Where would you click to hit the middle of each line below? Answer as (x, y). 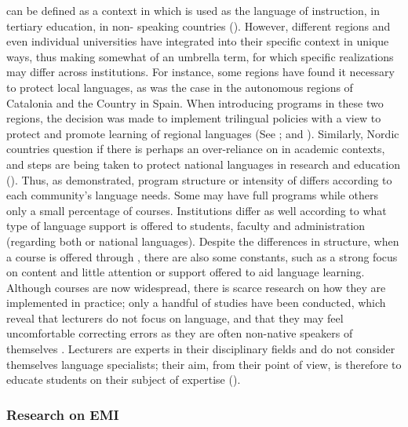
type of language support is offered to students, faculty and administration (186, 226)
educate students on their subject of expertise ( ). (124, 380)
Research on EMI (63, 414)
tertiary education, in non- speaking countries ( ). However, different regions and (199, 26)
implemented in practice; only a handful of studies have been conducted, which (196, 303)
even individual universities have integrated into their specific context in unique (198, 41)
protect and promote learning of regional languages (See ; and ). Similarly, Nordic (203, 133)
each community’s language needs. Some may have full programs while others (193, 195)
